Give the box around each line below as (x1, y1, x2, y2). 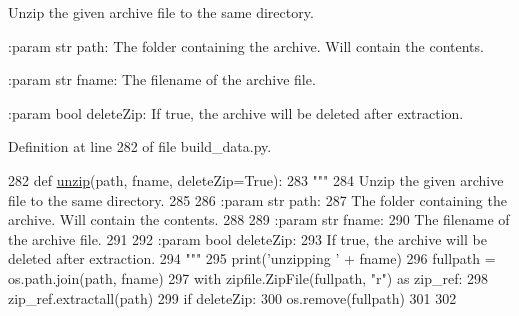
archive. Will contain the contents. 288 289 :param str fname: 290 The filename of (8, 209, 510, 230)
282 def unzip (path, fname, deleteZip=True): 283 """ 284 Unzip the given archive (8, 169, 504, 190)
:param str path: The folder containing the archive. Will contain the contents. (8, 35, 484, 56)
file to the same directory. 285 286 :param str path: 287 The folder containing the (8, 189, 507, 210)
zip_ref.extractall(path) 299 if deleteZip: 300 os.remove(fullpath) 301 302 (8, 287, 457, 308)
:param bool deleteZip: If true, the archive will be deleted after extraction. (8, 102, 464, 123)
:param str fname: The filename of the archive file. (8, 69, 316, 90)
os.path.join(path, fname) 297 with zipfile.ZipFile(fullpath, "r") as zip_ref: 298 (8, 267, 489, 288)
